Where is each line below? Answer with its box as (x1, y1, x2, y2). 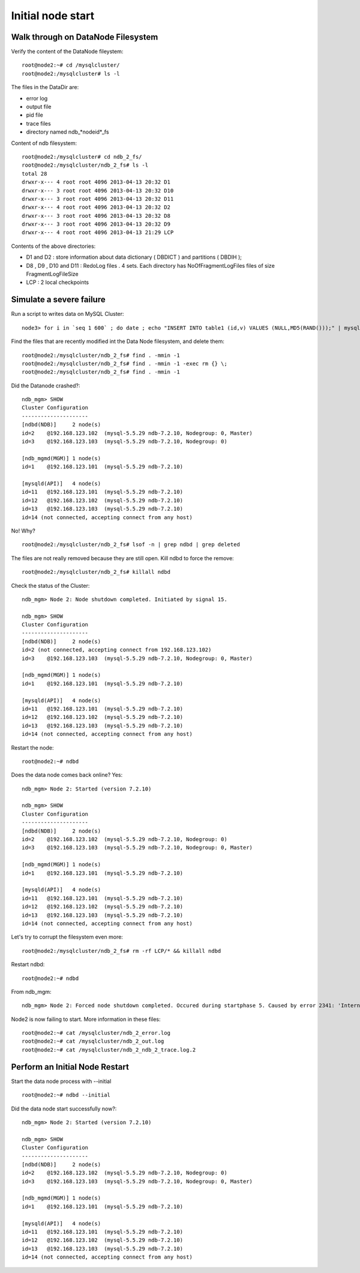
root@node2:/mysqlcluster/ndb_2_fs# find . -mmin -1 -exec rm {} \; (22, 360, 227, 367)
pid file (26, 111, 43, 119)
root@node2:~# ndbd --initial (22, 1092, 111, 1099)
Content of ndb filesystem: (11, 139, 77, 147)
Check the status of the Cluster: (11, 582, 90, 589)
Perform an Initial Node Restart (11, 1062, 129, 1072)
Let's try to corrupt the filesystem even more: (11, 933, 123, 941)
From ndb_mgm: (11, 988, 52, 995)
